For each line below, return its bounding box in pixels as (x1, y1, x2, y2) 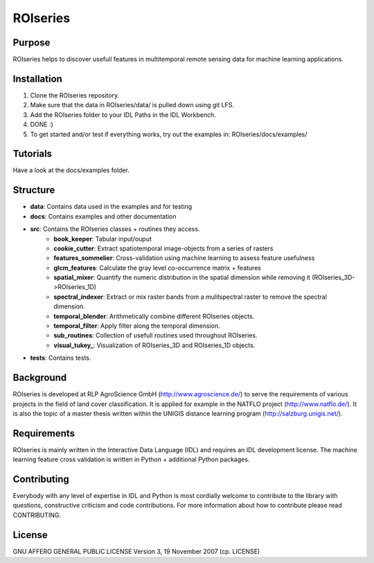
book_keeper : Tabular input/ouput (53, 234, 152, 243)
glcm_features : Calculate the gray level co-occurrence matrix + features (53, 264, 261, 272)
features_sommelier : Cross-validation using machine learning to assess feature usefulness (53, 254, 315, 262)
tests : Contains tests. (30, 353, 91, 362)
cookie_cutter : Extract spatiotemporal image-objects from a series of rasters (53, 244, 274, 252)
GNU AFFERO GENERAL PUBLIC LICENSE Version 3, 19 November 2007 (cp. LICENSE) (12, 547, 260, 555)
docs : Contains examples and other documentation (30, 212, 177, 221)
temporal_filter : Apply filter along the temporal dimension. (53, 322, 221, 330)
